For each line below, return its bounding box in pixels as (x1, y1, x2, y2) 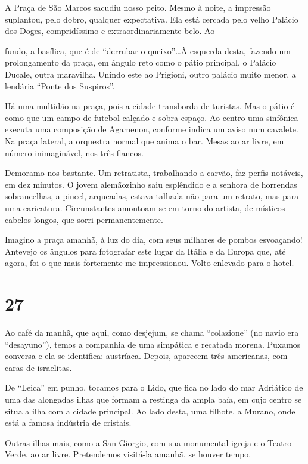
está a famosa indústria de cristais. (5, 416, 132, 429)
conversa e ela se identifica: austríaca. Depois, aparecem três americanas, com (5, 349, 288, 362)
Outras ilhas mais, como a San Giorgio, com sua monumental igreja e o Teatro (5, 436, 292, 448)
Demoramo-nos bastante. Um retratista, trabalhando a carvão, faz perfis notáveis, (5, 166, 303, 179)
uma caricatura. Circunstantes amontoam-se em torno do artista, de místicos (5, 201, 285, 214)
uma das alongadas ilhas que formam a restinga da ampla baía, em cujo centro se (5, 392, 302, 405)
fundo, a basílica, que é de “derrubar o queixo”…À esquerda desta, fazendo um (5, 44, 291, 57)
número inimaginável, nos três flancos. (5, 146, 144, 159)
